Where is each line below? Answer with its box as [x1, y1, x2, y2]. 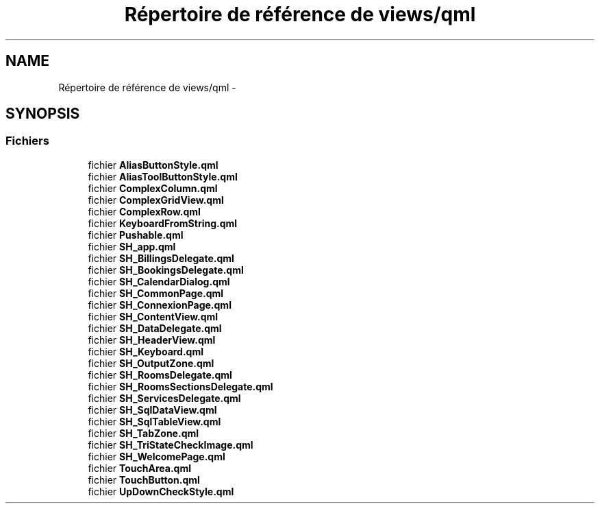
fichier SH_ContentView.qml [88, 310, 218, 322]
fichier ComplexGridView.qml [88, 193, 224, 206]
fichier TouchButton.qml [88, 473, 200, 486]
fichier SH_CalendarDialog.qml [88, 275, 230, 287]
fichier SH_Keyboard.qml [88, 345, 204, 357]
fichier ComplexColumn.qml [88, 182, 218, 194]
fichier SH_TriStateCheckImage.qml [88, 438, 253, 451]
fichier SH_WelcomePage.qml [88, 450, 225, 462]
